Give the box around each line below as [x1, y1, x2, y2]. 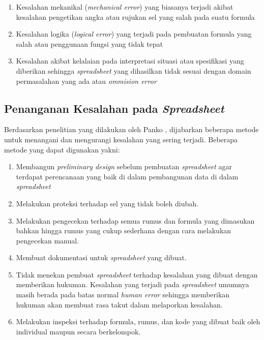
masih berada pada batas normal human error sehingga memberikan [16, 289, 230, 300]
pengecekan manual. [16, 235, 79, 245]
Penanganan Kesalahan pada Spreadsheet [4, 100, 224, 116]
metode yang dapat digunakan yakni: [4, 144, 120, 154]
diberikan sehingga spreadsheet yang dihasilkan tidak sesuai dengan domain [16, 65, 251, 76]
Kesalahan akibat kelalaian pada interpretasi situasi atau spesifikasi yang [16, 55, 244, 66]
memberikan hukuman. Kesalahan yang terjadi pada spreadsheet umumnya [16, 279, 249, 290]
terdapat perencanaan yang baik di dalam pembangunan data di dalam [16, 171, 239, 181]
